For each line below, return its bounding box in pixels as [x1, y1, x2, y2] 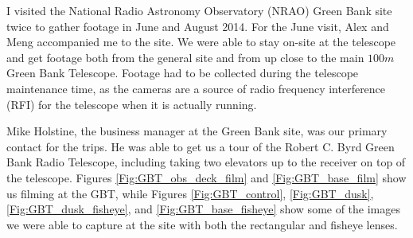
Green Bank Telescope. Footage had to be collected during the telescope [6, 64, 359, 81]
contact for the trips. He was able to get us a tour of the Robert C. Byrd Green [6, 138, 395, 154]
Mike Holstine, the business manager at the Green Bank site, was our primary [6, 123, 388, 139]
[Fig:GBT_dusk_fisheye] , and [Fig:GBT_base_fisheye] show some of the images [6, 201, 401, 217]
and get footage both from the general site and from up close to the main [6, 49, 364, 65]
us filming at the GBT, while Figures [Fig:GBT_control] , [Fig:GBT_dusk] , [6, 185, 374, 201]
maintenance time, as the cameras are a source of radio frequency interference [6, 80, 386, 96]
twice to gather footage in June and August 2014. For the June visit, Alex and [6, 18, 389, 34]
